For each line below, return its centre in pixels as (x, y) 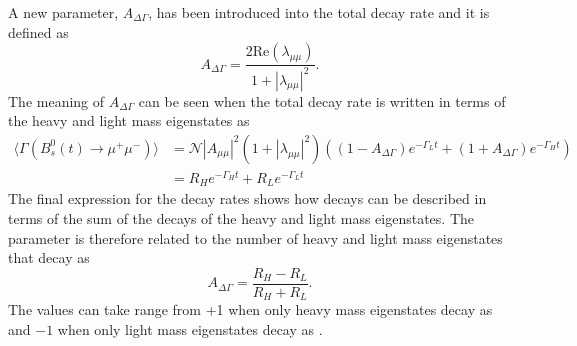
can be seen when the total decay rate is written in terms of (322, 100)
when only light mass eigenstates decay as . (190, 328)
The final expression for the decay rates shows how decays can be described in (247, 198)
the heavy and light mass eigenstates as (129, 120)
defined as (38, 31)
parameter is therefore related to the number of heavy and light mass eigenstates (255, 237)
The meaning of (56, 100)
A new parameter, (63, 12)
